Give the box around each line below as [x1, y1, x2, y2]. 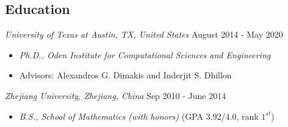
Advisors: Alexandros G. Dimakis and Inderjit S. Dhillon [19, 69, 232, 81]
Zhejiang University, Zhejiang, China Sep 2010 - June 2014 [5, 89, 226, 101]
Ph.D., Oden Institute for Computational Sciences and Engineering [19, 48, 271, 61]
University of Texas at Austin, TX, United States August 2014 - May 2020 [5, 28, 283, 41]
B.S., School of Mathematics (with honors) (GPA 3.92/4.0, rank [19, 109, 259, 122]
